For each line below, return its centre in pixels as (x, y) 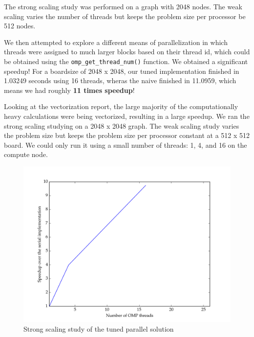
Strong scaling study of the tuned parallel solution (99, 328)
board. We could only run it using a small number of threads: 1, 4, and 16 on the (126, 145)
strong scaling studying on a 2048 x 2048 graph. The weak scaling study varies (122, 125)
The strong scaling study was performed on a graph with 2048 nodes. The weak (123, 6)
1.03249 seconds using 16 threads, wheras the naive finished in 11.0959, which (120, 80)
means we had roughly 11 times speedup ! (69, 90)
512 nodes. (20, 26)
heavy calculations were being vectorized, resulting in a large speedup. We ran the (127, 116)
